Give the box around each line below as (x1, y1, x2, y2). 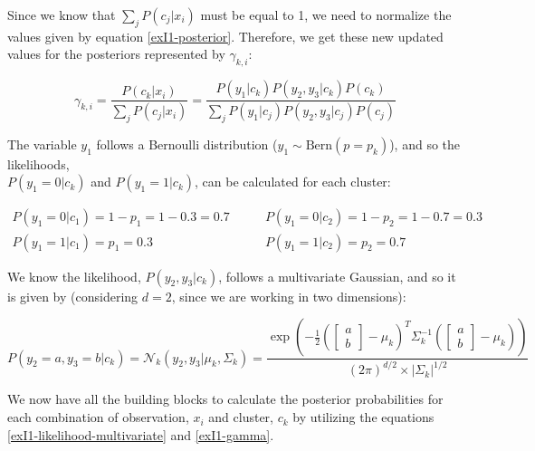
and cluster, (208, 408, 273, 427)
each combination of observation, (7, 408, 189, 427)
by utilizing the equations (292, 408, 435, 427)
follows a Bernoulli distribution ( (96, 134, 278, 153)
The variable (7, 134, 77, 153)
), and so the (389, 134, 461, 153)
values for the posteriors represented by (7, 44, 225, 63)
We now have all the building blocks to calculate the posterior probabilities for (7, 389, 444, 408)
